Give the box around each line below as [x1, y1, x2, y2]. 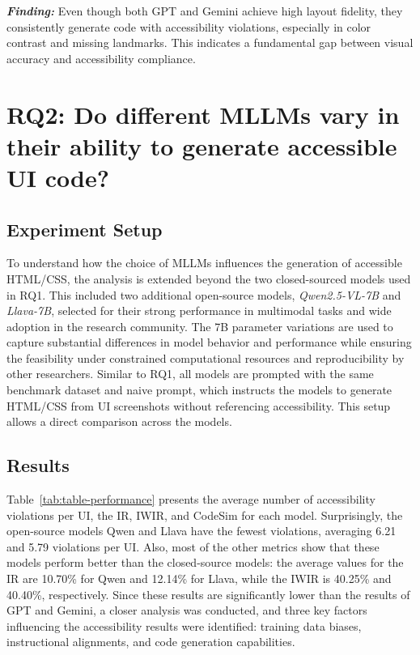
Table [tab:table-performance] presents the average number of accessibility [6, 491, 375, 508]
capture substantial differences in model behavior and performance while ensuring [6, 334, 412, 351]
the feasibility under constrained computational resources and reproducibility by [6, 349, 405, 366]
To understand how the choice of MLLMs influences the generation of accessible [6, 254, 402, 271]
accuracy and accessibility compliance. [6, 49, 196, 66]
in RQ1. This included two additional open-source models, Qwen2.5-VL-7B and [6, 286, 401, 303]
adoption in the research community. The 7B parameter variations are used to [6, 317, 393, 334]
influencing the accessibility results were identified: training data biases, [6, 617, 362, 634]
